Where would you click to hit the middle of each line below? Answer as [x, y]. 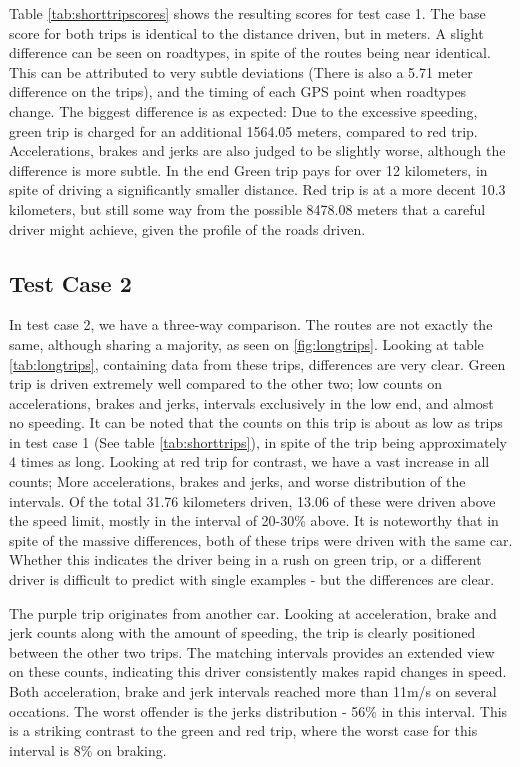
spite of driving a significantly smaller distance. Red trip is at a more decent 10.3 [257, 189]
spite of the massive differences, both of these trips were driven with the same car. [261, 539]
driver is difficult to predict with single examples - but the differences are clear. [252, 579]
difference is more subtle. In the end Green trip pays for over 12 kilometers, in [248, 169]
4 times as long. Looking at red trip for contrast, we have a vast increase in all [249, 461]
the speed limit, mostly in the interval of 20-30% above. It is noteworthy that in [254, 520]
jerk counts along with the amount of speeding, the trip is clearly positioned [242, 632]
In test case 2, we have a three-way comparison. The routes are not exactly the [251, 324]
